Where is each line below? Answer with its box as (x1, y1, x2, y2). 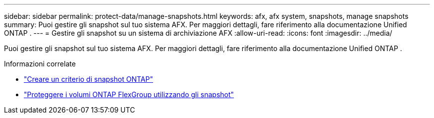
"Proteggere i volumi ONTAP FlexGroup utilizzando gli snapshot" (24, 90, 234, 99)
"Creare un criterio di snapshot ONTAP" (24, 75, 153, 83)
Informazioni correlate (4, 59, 76, 68)
